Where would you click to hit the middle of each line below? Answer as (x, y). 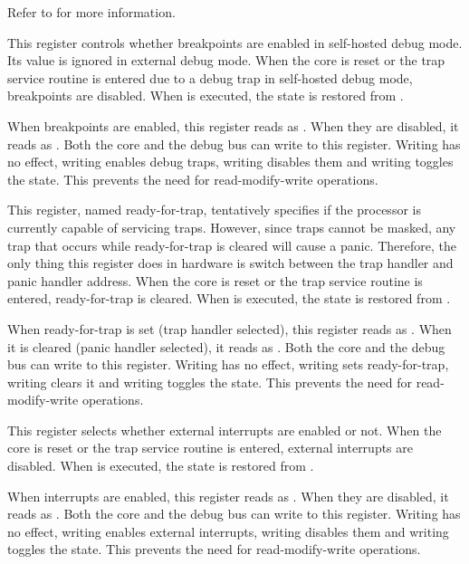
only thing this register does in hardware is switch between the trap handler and (230, 263)
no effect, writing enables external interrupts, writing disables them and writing (228, 531)
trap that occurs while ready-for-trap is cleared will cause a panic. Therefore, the (232, 245)
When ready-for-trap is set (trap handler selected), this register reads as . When (230, 328)
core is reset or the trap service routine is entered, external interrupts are (210, 448)
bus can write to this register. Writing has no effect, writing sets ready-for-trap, (228, 364)
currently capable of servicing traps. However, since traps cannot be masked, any (232, 227)
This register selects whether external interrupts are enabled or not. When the (225, 430)
